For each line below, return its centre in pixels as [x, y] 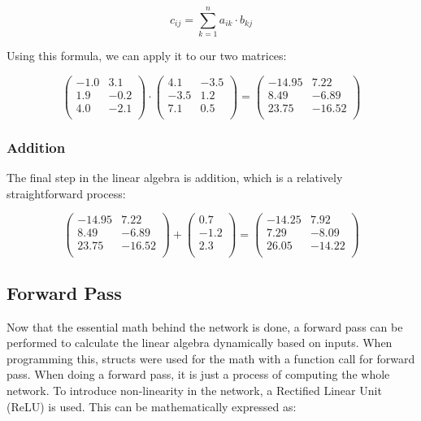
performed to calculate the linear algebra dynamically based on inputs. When [200, 343]
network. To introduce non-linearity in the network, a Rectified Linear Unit [194, 391]
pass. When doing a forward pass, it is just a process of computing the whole [198, 374]
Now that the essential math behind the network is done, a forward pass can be [205, 326]
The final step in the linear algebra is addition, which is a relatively [175, 178]
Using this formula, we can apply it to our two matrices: [147, 56]
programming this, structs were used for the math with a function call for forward [211, 358]
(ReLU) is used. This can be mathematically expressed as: [152, 406]
